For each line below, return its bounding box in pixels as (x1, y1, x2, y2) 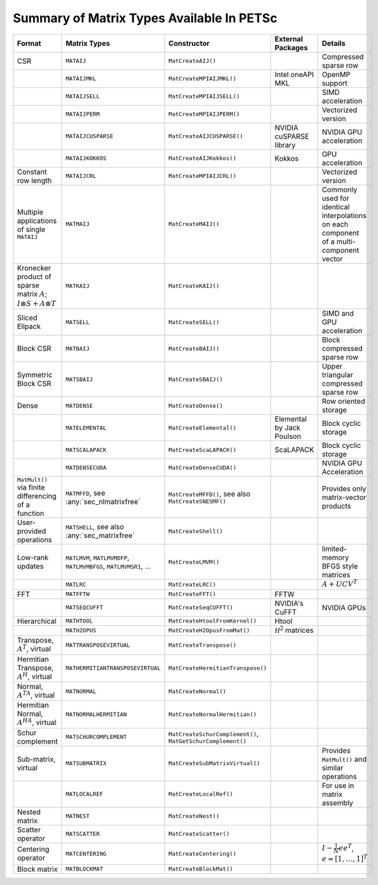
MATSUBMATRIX (65, 760, 107, 767)
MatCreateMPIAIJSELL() (168, 93, 240, 100)
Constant (17, 167, 47, 177)
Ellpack (17, 322, 41, 332)
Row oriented (322, 397, 366, 406)
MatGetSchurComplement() (168, 737, 247, 745)
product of (17, 271, 52, 281)
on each (322, 219, 349, 229)
